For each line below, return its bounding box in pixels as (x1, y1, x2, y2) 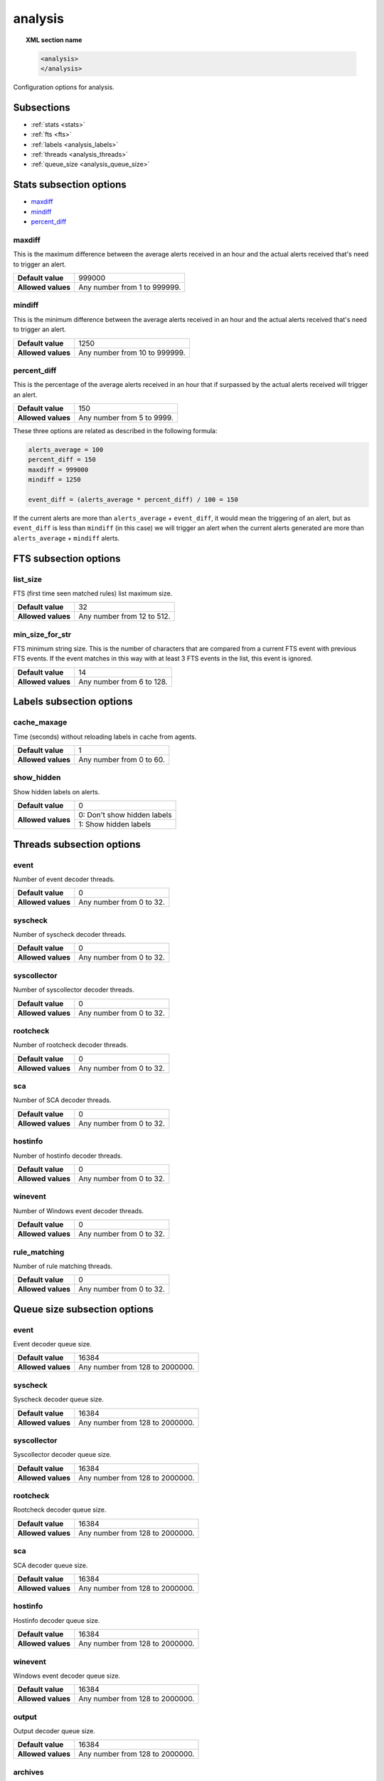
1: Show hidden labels (78, 819, 151, 829)
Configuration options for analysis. (13, 83, 114, 91)
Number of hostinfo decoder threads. (13, 1151, 123, 1160)
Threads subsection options (13, 838, 142, 851)
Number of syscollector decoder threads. (13, 985, 134, 994)
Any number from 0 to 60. (78, 754, 165, 764)
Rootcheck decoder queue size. (13, 1505, 107, 1514)
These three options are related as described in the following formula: (13, 427, 218, 435)
